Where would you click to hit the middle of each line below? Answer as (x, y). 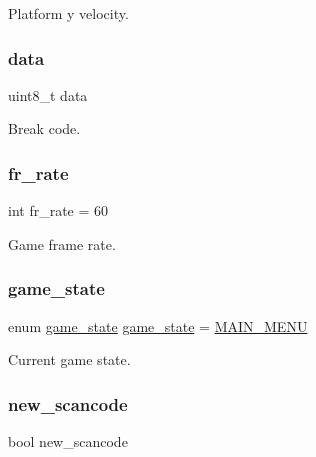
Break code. (44, 128)
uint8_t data (48, 94)
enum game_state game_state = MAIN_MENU (158, 325)
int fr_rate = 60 (58, 210)
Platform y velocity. (68, 13)
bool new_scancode (68, 441)
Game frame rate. (62, 243)
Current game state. (69, 359)
